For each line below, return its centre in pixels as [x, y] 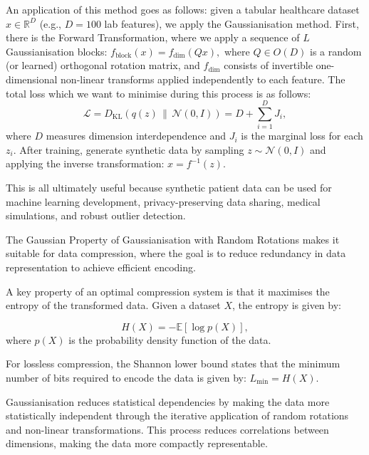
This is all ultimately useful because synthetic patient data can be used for [169, 188]
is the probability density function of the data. [170, 339]
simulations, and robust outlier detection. [96, 215]
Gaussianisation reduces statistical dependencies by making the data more [168, 401]
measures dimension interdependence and [136, 136]
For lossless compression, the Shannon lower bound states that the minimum [173, 364]
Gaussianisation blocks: [57, 51]
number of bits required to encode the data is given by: [126, 377]
